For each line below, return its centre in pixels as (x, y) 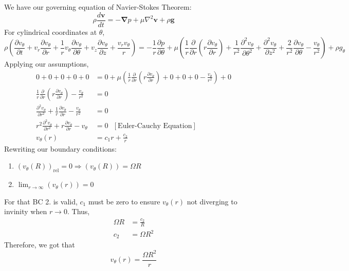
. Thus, (78, 211)
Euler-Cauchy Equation (155, 126)
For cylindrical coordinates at (51, 32)
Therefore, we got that (40, 245)
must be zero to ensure (124, 201)
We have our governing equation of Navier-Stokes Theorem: (98, 7)
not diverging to (212, 201)
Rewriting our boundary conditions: (61, 148)
